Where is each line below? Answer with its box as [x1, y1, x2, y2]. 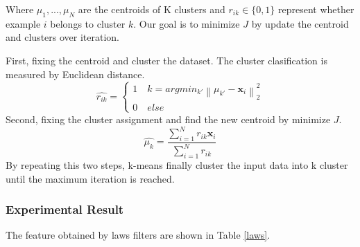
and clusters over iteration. [6, 30, 119, 44]
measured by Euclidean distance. [6, 66, 145, 81]
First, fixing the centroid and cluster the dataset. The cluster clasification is [6, 53, 327, 67]
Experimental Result [6, 201, 124, 218]
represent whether [278, 2, 354, 16]
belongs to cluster [50, 16, 126, 30]
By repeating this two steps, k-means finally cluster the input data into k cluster [6, 158, 348, 172]
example [6, 16, 41, 30]
